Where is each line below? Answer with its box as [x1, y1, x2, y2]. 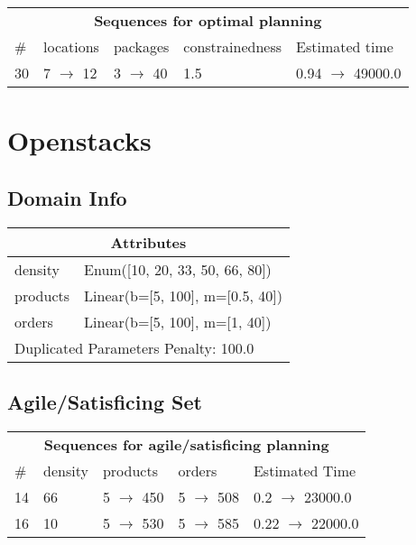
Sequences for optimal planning [94, 10, 322, 31]
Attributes [110, 231, 187, 253]
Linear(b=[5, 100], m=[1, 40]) [84, 310, 272, 332]
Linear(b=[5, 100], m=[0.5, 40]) [84, 284, 282, 306]
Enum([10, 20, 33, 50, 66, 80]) [84, 258, 272, 280]
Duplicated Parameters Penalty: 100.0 [14, 337, 254, 358]
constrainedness [183, 36, 282, 57]
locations [43, 36, 99, 57]
